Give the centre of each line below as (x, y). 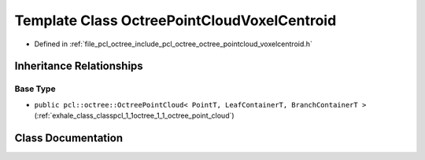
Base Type (35, 89)
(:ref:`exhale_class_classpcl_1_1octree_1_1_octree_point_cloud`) (135, 116)
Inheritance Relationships (79, 66)
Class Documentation (69, 138)
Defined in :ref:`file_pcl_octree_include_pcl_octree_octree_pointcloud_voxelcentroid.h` (173, 44)
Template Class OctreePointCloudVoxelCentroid (176, 20)
